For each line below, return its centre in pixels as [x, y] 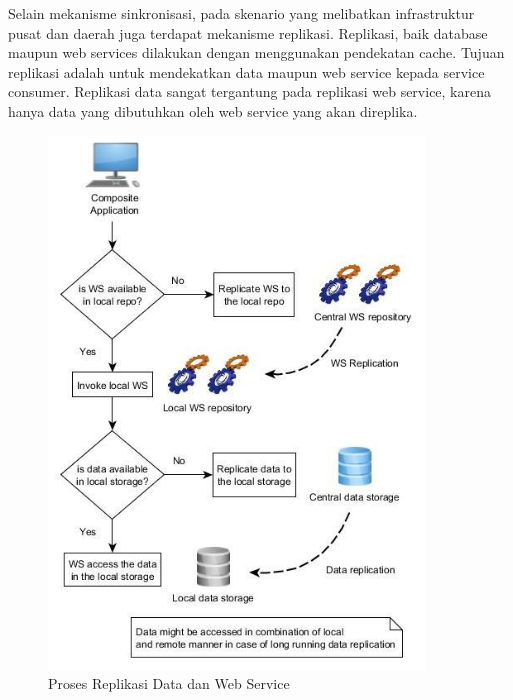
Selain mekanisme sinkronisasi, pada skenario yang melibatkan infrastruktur [241, 13]
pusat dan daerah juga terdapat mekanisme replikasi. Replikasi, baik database [248, 32]
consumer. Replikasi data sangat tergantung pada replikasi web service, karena [249, 91]
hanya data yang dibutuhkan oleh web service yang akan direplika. [213, 110]
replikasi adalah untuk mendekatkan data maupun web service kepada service [246, 71]
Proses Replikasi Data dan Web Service [169, 683]
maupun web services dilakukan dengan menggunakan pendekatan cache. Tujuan [256, 52]
